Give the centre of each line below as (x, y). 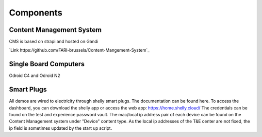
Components (36, 13)
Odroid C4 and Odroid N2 (35, 76)
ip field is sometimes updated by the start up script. (60, 128)
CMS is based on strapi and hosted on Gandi (54, 42)
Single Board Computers (47, 64)
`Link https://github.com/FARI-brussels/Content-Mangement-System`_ (79, 50)
